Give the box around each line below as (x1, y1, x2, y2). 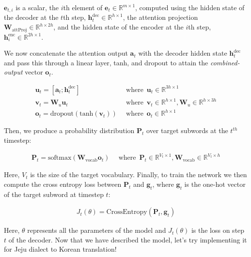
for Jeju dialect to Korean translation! (4, 244, 117, 254)
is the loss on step (191, 225, 245, 235)
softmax (48, 154, 72, 162)
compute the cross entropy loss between (4, 179, 122, 189)
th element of (63, 2, 103, 12)
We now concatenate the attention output (4, 48, 128, 58)
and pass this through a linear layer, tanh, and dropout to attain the (4, 57, 208, 67)
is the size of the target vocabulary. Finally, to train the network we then (30, 169, 247, 180)
